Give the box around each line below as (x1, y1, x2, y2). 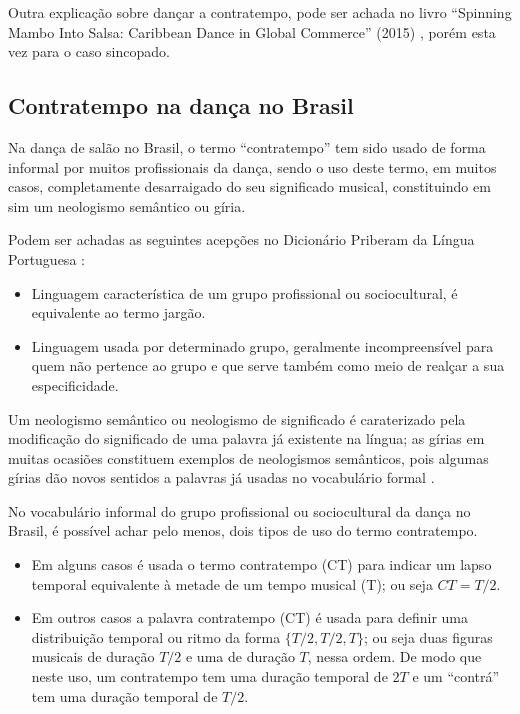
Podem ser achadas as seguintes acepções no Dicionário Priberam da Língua (8, 229, 475, 250)
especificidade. (31, 374, 119, 395)
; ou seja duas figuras (363, 626, 493, 647)
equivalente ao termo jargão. (31, 302, 206, 323)
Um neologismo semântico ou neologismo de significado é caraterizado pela (8, 408, 466, 429)
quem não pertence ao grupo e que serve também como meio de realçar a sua (31, 355, 505, 376)
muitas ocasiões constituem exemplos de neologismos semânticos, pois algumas (8, 447, 489, 468)
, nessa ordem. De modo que (307, 646, 482, 667)
